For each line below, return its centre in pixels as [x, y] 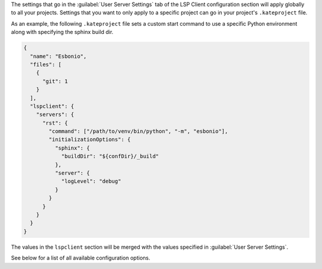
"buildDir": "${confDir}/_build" [110, 156]
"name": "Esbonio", [58, 56]
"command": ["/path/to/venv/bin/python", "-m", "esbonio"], [138, 132]
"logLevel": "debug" [91, 181]
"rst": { [55, 123]
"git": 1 [55, 81]
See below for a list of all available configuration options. [80, 258]
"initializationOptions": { [90, 140]
